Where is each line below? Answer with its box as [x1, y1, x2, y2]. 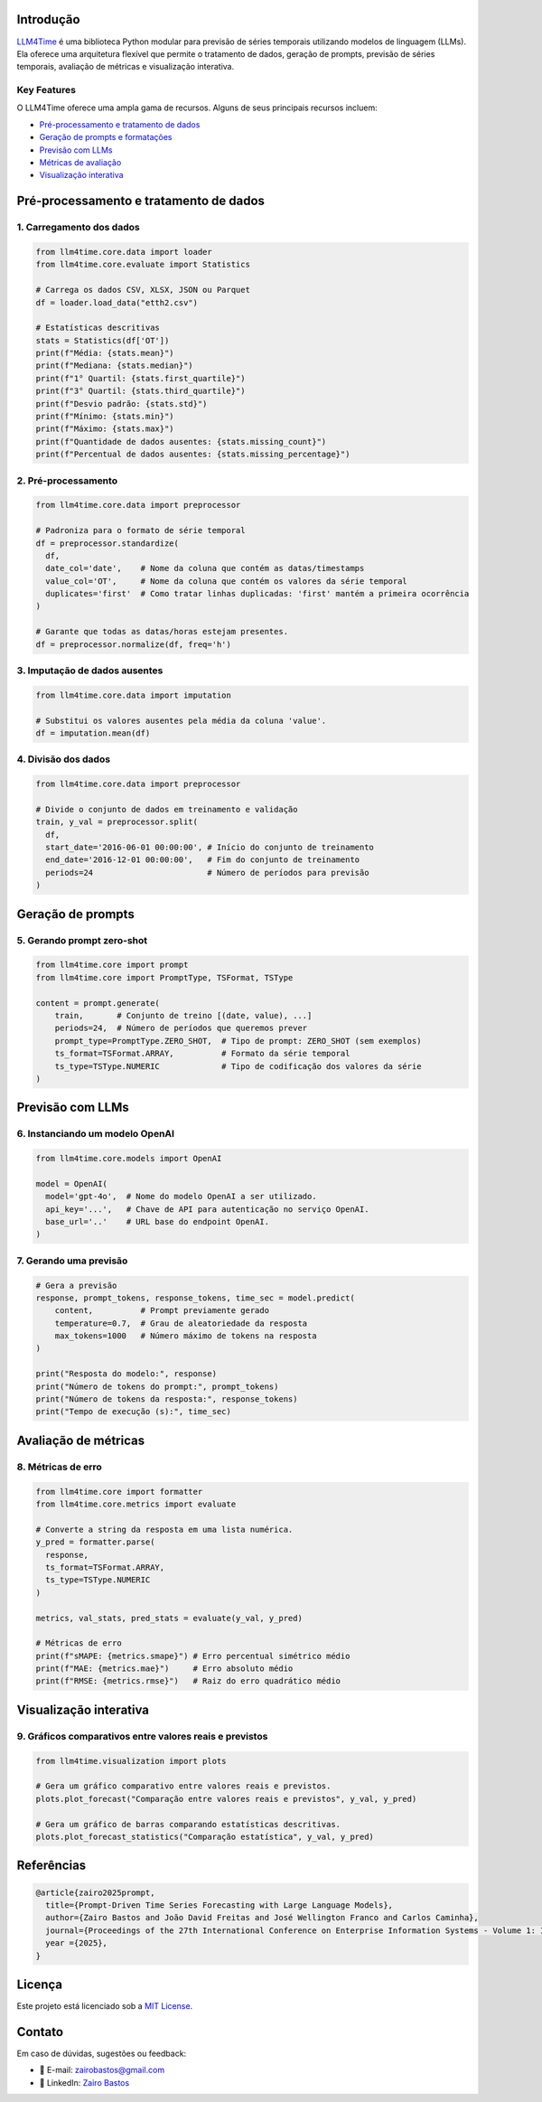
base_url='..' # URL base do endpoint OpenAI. [45, 1216, 270, 1226]
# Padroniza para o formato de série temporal [35, 525, 246, 536]
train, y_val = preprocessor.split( [35, 817, 199, 827]
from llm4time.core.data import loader [35, 247, 212, 257]
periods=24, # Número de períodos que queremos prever [54, 1023, 308, 1034]
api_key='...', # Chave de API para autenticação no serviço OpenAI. [45, 1204, 369, 1215]
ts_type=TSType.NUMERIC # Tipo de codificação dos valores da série [54, 1061, 422, 1071]
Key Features [16, 84, 77, 97]
